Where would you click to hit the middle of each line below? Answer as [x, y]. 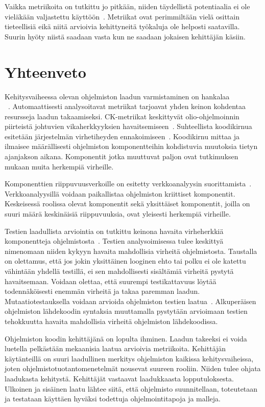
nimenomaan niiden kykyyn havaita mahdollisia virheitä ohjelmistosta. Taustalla [131, 251]
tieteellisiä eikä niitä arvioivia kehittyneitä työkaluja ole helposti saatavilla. [122, 26]
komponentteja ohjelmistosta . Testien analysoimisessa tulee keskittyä [114, 241]
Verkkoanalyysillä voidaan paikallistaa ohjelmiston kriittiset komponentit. [120, 193]
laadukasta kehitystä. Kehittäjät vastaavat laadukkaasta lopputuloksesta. [119, 378]
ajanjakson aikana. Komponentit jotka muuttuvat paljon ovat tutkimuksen [122, 156]
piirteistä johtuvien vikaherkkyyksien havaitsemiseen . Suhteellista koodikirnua [128, 126]
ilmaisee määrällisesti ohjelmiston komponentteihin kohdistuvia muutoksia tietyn [131, 146]
